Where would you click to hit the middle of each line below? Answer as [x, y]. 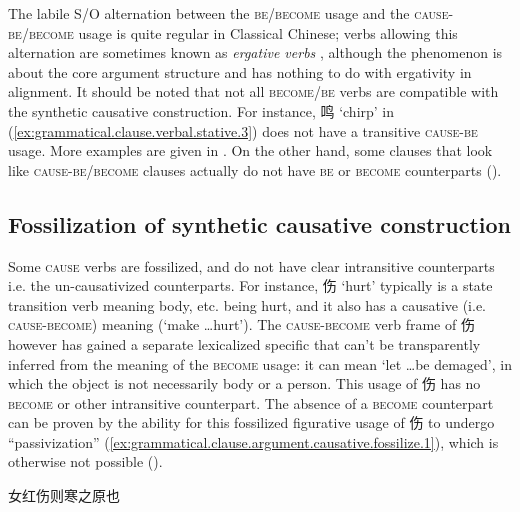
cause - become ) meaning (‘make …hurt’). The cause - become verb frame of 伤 [241, 324]
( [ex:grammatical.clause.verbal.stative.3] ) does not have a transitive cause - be [243, 130]
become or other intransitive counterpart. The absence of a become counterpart [251, 402]
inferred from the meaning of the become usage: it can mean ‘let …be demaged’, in [260, 363]
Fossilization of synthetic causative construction [260, 223]
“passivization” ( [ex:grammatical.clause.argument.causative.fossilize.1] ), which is [253, 441]
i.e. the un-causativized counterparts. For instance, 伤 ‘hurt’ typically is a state [250, 285]
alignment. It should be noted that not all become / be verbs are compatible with [253, 91]
